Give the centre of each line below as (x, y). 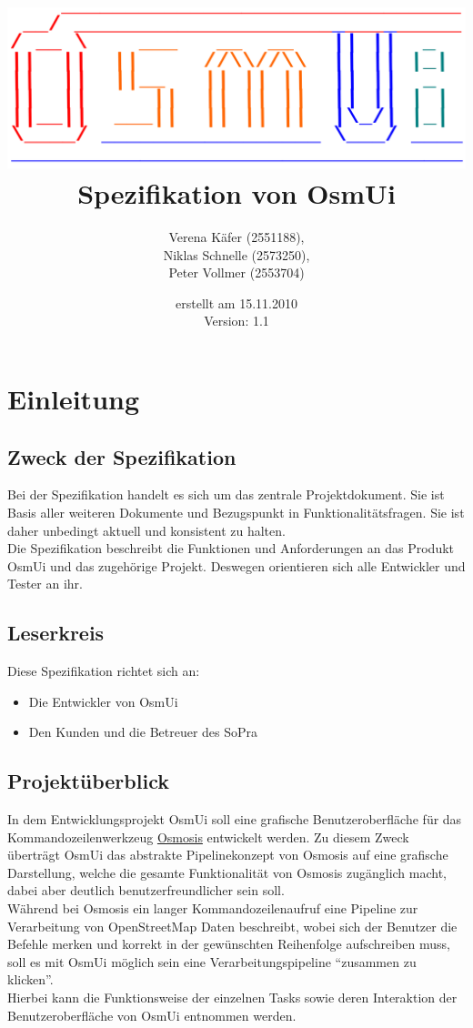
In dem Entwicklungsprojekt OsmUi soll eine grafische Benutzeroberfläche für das (235, 819)
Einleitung (74, 398)
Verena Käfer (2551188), (236, 237)
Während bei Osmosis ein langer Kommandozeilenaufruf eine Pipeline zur (213, 908)
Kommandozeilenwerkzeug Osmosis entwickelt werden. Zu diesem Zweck (208, 837)
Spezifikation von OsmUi (236, 193)
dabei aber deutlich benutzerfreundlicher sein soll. (146, 890)
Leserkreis (56, 633)
